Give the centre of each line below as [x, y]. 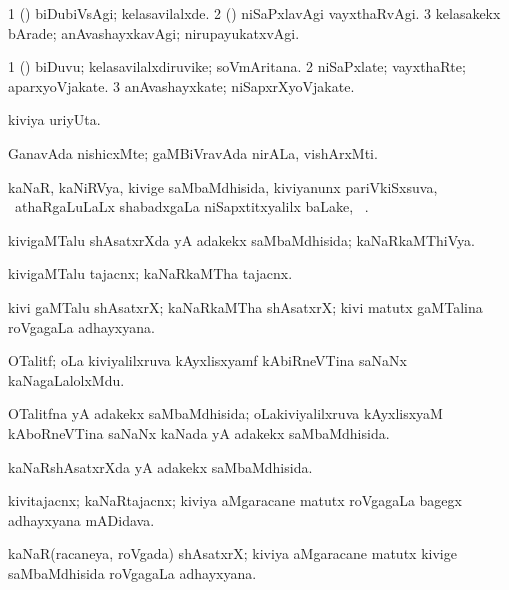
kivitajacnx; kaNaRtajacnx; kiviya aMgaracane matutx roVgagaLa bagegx [235, 500]
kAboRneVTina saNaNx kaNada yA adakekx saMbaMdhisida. [199, 432]
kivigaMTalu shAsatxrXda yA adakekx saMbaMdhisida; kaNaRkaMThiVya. [241, 239]
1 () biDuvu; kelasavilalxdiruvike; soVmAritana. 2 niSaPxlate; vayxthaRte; [237, 66]
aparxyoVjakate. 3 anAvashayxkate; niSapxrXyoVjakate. [181, 85]
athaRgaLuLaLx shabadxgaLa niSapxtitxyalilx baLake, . [191, 206]
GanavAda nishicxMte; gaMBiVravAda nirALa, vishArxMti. [193, 152]
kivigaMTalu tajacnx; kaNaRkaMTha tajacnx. [150, 273]
